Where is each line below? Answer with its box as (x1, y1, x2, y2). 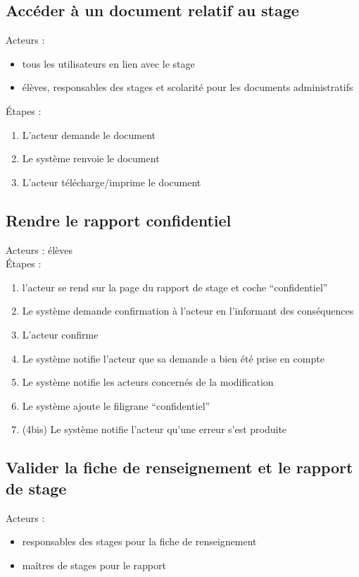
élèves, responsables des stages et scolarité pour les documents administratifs (22, 80, 353, 95)
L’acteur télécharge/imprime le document (22, 174, 201, 189)
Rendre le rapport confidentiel (6, 209, 232, 231)
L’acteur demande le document (22, 127, 156, 142)
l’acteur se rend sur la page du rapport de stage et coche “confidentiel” (22, 279, 328, 294)
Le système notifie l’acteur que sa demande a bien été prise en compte (22, 351, 325, 365)
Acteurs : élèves (6, 242, 73, 257)
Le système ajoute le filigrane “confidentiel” (22, 398, 210, 413)
